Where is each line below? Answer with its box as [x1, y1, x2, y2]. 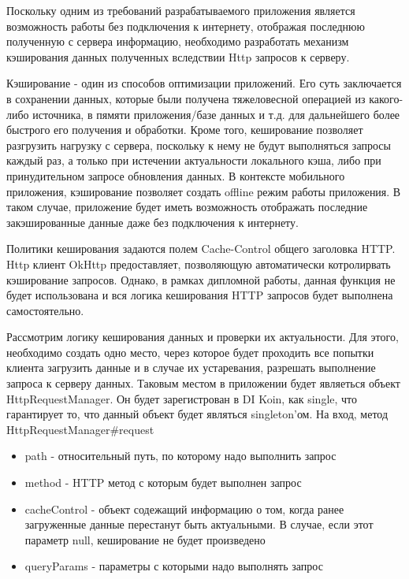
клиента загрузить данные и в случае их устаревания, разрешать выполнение [6, 359, 376, 376]
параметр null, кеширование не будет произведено [24, 531, 266, 547]
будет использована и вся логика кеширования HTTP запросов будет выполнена [6, 287, 393, 303]
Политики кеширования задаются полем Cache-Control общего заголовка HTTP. [6, 240, 396, 257]
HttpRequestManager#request [6, 421, 154, 437]
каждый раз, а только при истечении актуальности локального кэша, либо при [6, 152, 381, 169]
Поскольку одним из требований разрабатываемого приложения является [6, 2, 355, 18]
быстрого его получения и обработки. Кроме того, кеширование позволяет [6, 121, 363, 138]
